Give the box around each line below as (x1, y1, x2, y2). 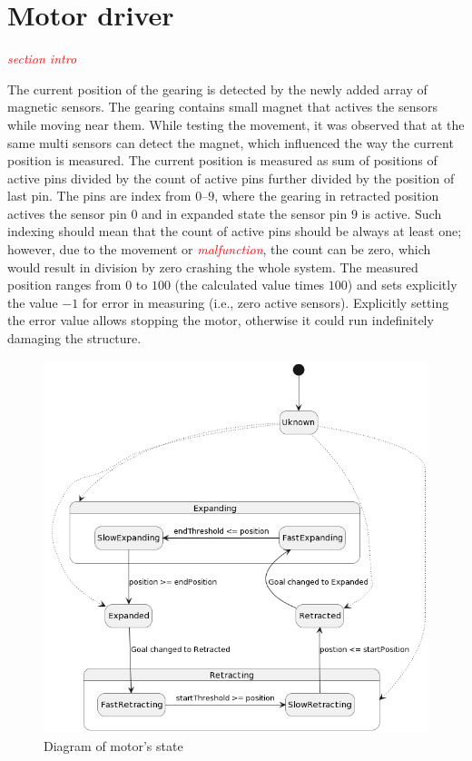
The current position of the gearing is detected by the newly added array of (7, 79, 428, 98)
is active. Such (361, 203, 442, 222)
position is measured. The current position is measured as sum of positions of (7, 151, 438, 170)
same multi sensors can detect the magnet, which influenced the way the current (7, 133, 454, 152)
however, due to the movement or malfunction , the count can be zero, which (7, 240, 431, 259)
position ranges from (7, 275, 122, 294)
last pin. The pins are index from (7, 186, 192, 205)
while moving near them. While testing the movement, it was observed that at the (7, 114, 465, 133)
